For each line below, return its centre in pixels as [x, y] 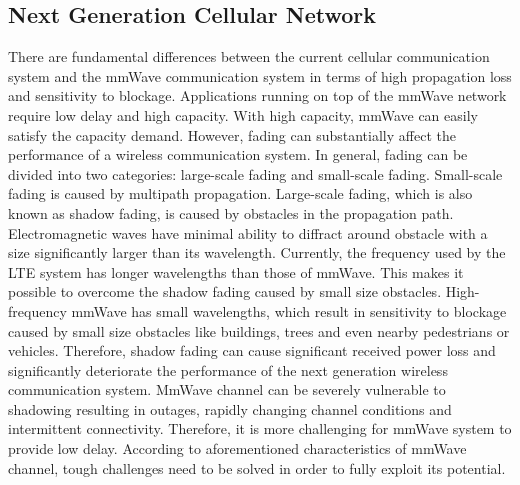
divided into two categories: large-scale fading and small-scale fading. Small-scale [255, 173]
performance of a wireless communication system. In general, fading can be [238, 154]
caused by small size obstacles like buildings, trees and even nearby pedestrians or [259, 330]
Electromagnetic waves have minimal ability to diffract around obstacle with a [248, 232]
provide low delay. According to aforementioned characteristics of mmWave [237, 448]
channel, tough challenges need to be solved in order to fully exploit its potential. [257, 467]
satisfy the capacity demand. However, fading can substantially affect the [232, 134]
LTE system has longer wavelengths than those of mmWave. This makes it [236, 271]
